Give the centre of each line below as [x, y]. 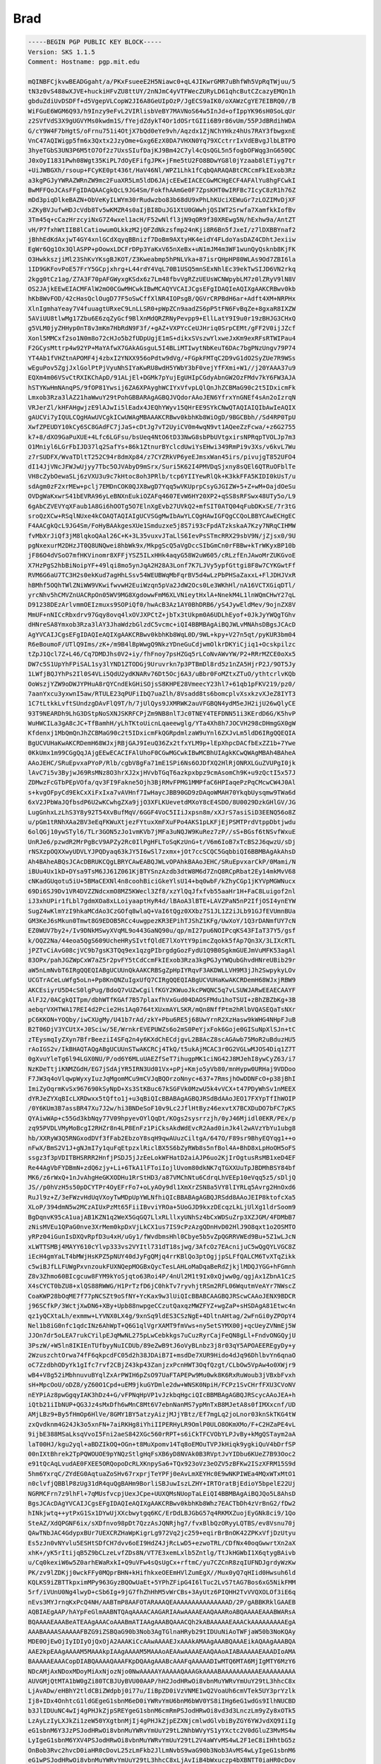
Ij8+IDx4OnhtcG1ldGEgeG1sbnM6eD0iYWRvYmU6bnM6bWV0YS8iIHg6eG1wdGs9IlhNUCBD [162, 1701]
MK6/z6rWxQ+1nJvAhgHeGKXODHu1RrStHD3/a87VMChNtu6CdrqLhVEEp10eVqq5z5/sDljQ [162, 1178]
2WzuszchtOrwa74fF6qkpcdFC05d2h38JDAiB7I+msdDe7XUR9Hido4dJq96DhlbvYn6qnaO [162, 1355]
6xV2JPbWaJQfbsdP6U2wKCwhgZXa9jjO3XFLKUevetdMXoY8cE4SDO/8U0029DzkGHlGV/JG [162, 802]
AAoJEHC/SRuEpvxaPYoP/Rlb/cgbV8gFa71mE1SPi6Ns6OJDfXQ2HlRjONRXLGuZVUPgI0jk [162, 763]
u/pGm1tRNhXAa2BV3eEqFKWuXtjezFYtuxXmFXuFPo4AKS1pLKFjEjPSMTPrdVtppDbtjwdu [162, 822]
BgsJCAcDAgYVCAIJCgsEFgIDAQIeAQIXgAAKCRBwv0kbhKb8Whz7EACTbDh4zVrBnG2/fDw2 [162, 1503]
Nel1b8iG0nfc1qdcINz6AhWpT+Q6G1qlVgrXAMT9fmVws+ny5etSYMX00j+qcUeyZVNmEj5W [162, 1325]
